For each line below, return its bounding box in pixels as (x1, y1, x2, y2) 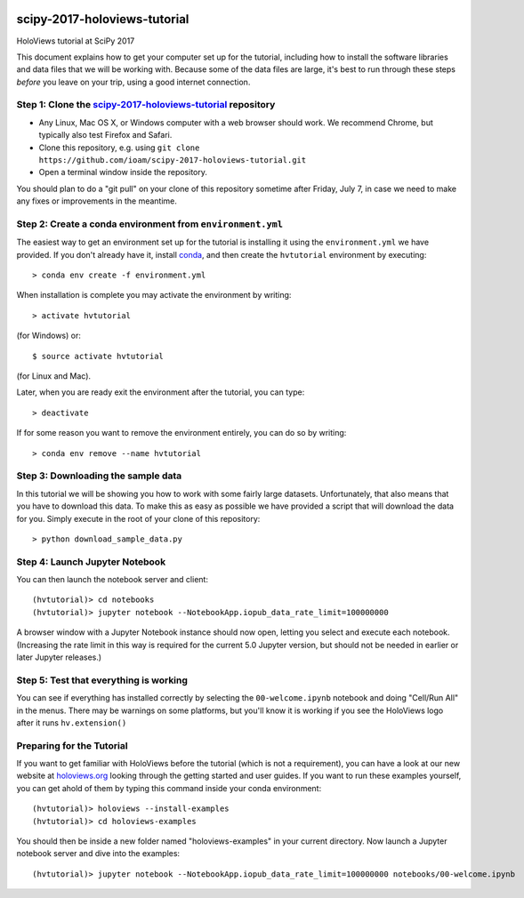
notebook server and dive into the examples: (16, 848, 181, 859)
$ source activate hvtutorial (32, 351, 165, 361)
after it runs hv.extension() (16, 717, 127, 728)
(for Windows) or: (16, 330, 82, 341)
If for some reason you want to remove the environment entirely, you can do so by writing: (16, 428, 347, 438)
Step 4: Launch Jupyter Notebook (16, 556, 166, 568)
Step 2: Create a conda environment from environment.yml (16, 218, 284, 230)
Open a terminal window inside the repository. (38, 167, 208, 178)
